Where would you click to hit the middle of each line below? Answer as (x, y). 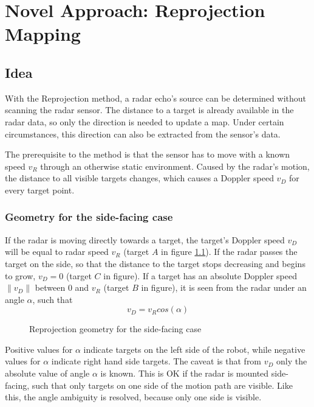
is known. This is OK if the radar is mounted (185, 373)
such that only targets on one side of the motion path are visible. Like (162, 385)
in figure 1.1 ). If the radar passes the (229, 252)
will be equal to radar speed (57, 252)
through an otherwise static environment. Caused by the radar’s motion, (175, 166)
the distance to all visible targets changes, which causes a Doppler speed (139, 178)
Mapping (43, 34)
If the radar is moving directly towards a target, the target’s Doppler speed (145, 239)
